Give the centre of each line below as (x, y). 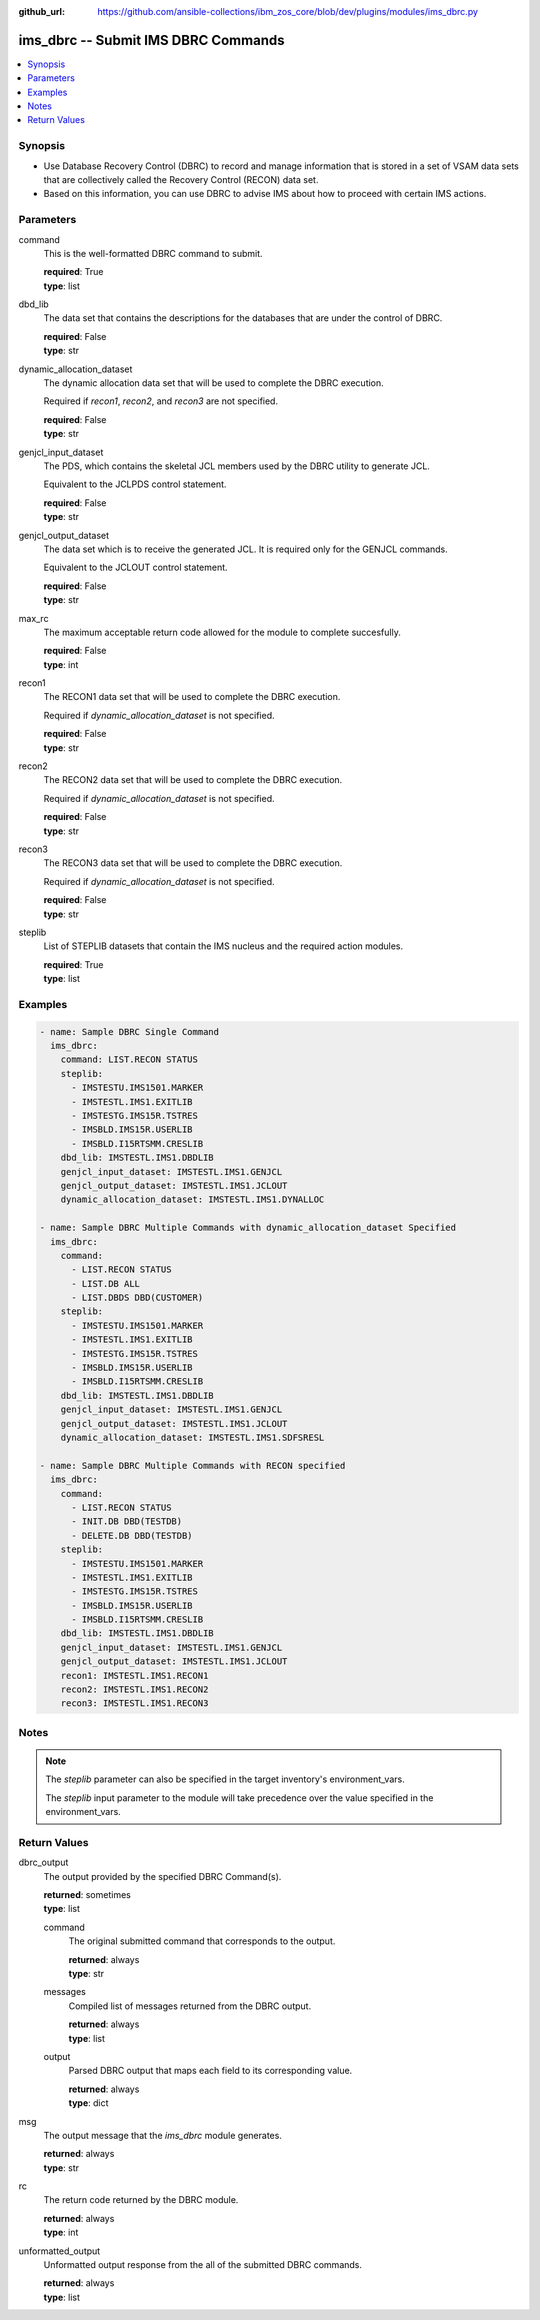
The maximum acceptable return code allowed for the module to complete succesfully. (222, 632)
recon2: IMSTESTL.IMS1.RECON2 (134, 1689)
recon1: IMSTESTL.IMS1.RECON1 (134, 1675)
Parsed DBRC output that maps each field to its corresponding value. (210, 2071)
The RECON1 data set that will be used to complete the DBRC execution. (192, 697)
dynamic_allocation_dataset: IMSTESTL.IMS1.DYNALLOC (192, 1199)
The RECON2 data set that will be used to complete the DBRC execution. (193, 780)
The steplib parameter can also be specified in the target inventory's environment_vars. (225, 1779)
